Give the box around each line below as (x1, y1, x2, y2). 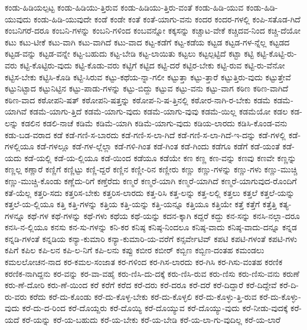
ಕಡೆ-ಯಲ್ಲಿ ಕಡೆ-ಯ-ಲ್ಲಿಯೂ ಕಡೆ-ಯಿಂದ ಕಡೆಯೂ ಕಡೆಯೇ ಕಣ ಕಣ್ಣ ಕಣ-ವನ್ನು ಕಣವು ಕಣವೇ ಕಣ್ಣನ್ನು (24, 151, 296, 164)
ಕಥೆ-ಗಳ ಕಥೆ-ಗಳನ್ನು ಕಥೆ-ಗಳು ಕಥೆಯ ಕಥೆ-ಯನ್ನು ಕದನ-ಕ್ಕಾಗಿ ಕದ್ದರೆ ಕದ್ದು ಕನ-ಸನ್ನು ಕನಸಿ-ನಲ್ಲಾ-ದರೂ (27, 209, 301, 221)
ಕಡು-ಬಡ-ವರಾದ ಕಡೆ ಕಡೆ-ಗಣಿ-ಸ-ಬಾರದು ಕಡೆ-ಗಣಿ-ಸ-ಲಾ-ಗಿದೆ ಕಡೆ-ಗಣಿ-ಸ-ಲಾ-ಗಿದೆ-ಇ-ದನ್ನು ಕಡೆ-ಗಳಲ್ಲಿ (5, 128, 286, 141)
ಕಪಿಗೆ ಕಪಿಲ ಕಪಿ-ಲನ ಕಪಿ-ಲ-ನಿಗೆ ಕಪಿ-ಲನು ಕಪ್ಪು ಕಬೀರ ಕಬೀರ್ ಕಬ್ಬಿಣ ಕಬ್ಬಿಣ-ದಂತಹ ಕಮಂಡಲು (5, 244, 264, 256)
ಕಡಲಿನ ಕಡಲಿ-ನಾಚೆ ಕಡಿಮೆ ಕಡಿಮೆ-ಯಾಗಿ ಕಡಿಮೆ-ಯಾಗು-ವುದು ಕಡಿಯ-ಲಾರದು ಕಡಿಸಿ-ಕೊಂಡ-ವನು (21, 116, 288, 129)
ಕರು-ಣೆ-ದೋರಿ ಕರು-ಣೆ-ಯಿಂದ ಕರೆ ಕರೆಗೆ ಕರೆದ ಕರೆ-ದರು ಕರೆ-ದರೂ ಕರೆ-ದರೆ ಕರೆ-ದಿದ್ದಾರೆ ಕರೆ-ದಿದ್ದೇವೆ (5, 279, 277, 291)
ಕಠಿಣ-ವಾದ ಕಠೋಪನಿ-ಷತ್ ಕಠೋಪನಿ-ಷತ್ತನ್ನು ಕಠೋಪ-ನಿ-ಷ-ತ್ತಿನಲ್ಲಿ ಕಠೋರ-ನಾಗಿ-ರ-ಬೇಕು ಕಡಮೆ (5, 93, 271, 106)
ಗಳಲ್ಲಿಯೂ (5, 140, 34, 152)
